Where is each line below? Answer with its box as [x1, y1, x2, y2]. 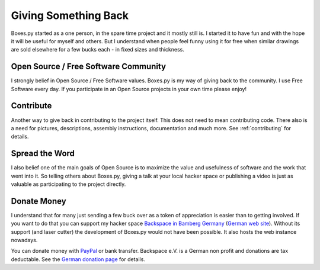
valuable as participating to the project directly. [11, 181, 126, 188]
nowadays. [11, 237, 38, 244]
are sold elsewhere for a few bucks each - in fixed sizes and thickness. [11, 46, 185, 53]
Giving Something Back [11, 9, 129, 22]
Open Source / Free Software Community [11, 62, 166, 72]
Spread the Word [11, 149, 75, 159]
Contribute [11, 101, 52, 111]
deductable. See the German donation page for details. [11, 255, 145, 263]
